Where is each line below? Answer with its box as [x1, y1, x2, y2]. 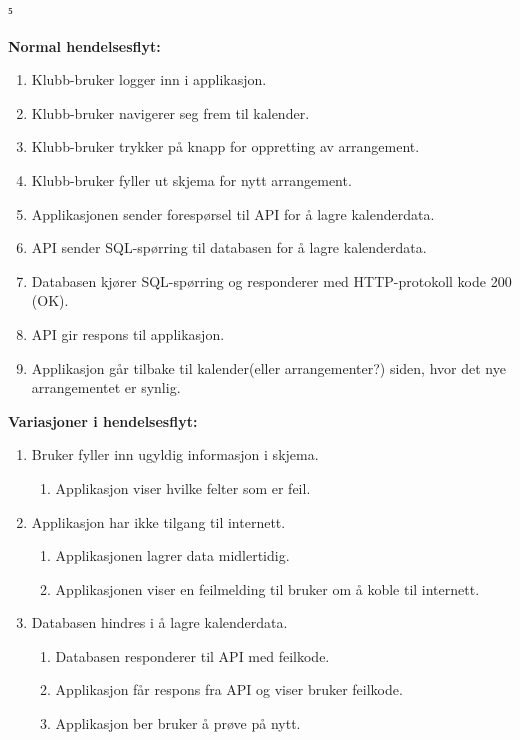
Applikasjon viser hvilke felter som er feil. [55, 477, 311, 498]
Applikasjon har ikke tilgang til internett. [31, 511, 286, 532]
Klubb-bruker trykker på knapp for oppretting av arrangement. [31, 136, 420, 157]
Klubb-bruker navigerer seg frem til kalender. [31, 102, 310, 123]
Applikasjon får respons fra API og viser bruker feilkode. [55, 679, 403, 700]
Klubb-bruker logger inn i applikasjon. [31, 69, 267, 90]
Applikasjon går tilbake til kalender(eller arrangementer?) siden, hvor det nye [31, 357, 506, 378]
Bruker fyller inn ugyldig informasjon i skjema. [31, 444, 319, 465]
